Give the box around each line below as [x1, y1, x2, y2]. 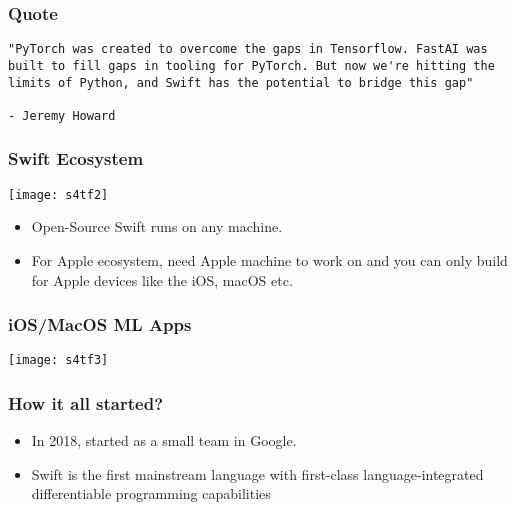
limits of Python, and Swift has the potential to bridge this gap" [8, 75, 474, 90]
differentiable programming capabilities [31, 483, 271, 504]
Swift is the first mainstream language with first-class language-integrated [31, 463, 484, 484]
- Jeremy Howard [8, 108, 116, 123]
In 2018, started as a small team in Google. [31, 430, 297, 451]
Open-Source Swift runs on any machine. [31, 216, 283, 237]
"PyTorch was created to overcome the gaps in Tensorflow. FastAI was [8, 42, 488, 57]
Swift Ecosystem [8, 146, 144, 171]
